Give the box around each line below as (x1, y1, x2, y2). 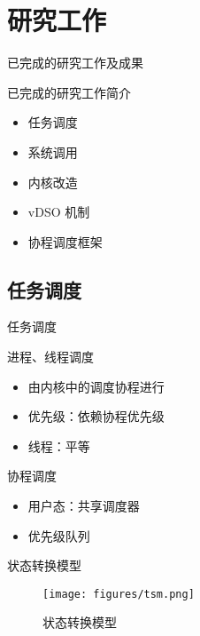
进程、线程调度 (7, 347, 94, 366)
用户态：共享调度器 (27, 497, 140, 515)
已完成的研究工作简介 (7, 83, 131, 101)
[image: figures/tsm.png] (42, 587, 195, 600)
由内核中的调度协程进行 (27, 377, 165, 395)
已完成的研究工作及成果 (7, 53, 143, 72)
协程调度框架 (27, 232, 103, 250)
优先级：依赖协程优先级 (27, 407, 165, 425)
